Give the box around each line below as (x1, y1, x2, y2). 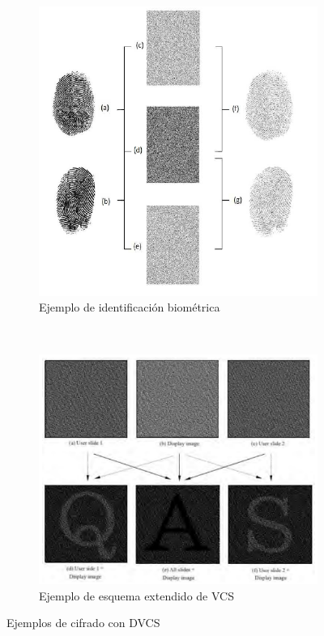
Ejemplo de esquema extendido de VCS (39, 587, 234, 604)
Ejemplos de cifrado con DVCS (6, 614, 160, 631)
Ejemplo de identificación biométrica (39, 299, 220, 316)
